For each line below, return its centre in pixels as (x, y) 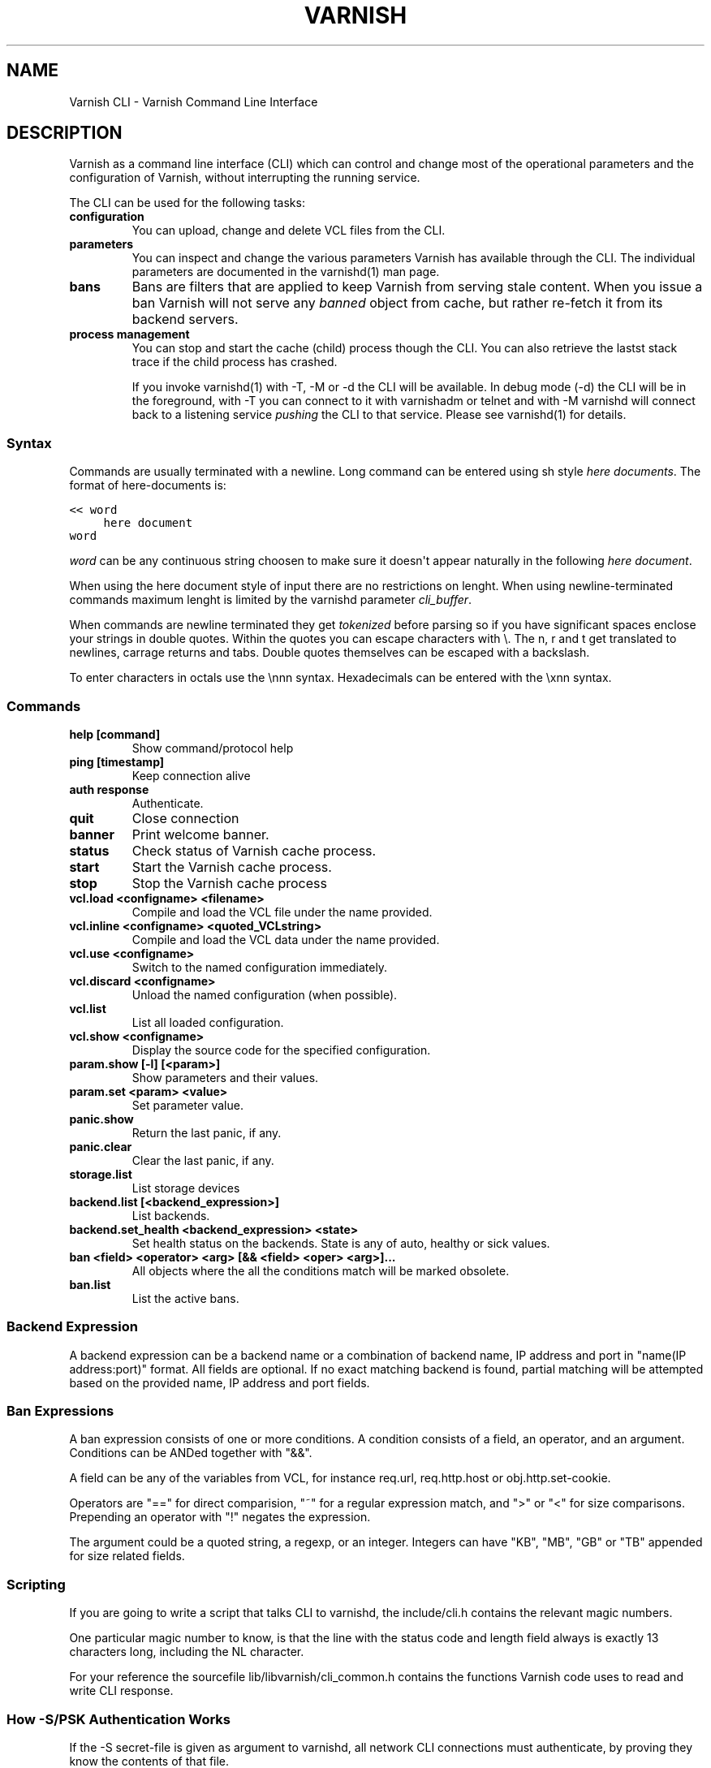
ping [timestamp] (117, 761)
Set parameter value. (187, 1105)
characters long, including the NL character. (187, 1652)
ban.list (90, 1284)
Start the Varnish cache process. (232, 867)
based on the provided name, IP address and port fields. (220, 1382)
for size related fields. (127, 1556)
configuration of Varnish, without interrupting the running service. (245, 178)
